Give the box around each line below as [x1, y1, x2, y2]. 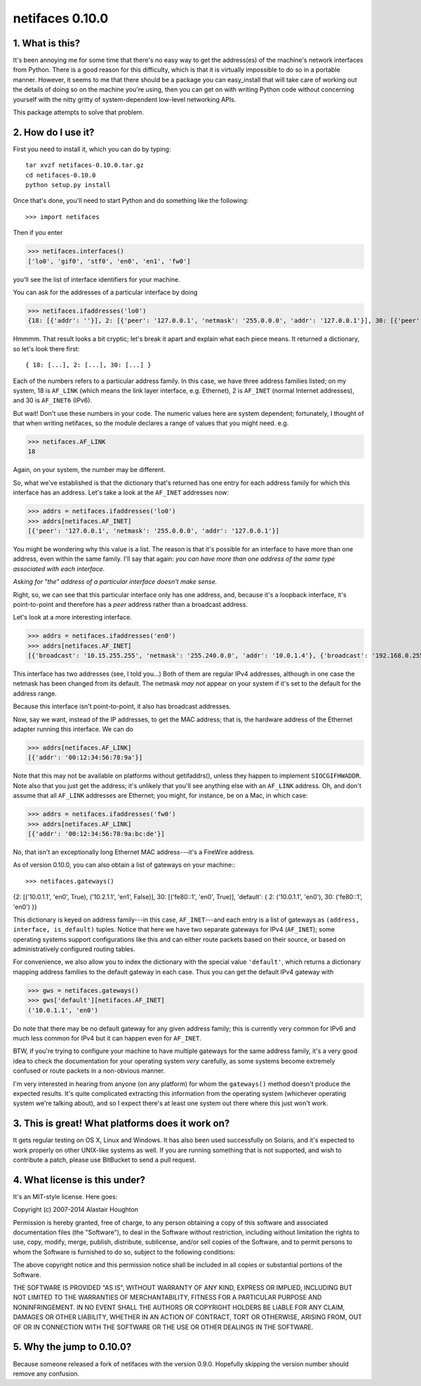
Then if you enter [13, 228, 63, 237]
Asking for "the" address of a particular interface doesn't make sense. [13, 577, 218, 586]
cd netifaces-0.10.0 [25, 171, 96, 179]
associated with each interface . [13, 564, 105, 573]
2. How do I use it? [13, 126, 95, 138]
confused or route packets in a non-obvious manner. [13, 1066, 165, 1075]
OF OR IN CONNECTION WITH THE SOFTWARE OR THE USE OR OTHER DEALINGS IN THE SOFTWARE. [13, 1323, 314, 1331]
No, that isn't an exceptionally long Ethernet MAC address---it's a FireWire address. [13, 847, 255, 856]
